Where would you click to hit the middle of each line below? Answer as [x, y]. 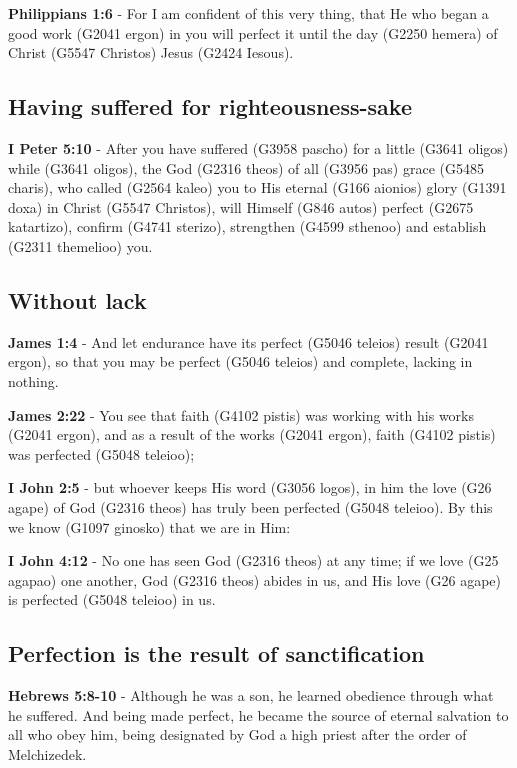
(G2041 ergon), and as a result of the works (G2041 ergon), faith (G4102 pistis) [252, 434]
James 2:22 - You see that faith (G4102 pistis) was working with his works [241, 414]
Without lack [77, 299]
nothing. [33, 380]
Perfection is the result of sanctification [216, 653]
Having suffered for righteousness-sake [210, 106]
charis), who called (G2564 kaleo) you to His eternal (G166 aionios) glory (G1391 [257, 187]
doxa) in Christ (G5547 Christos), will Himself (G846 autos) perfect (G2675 [241, 206]
